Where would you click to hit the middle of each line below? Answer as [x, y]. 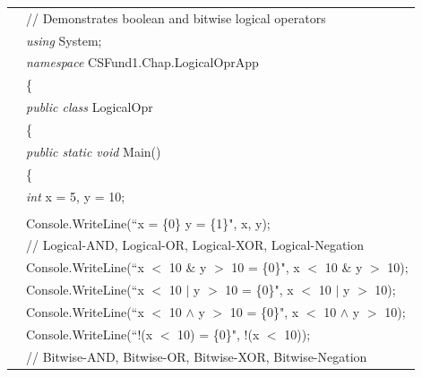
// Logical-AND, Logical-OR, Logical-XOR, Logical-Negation [195, 245]
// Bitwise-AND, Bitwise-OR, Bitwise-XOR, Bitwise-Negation [197, 356]
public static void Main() [94, 151]
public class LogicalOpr [90, 107]
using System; [64, 40]
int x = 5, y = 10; [76, 196]
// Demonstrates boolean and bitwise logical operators [176, 17]
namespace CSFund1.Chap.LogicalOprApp [142, 62]
